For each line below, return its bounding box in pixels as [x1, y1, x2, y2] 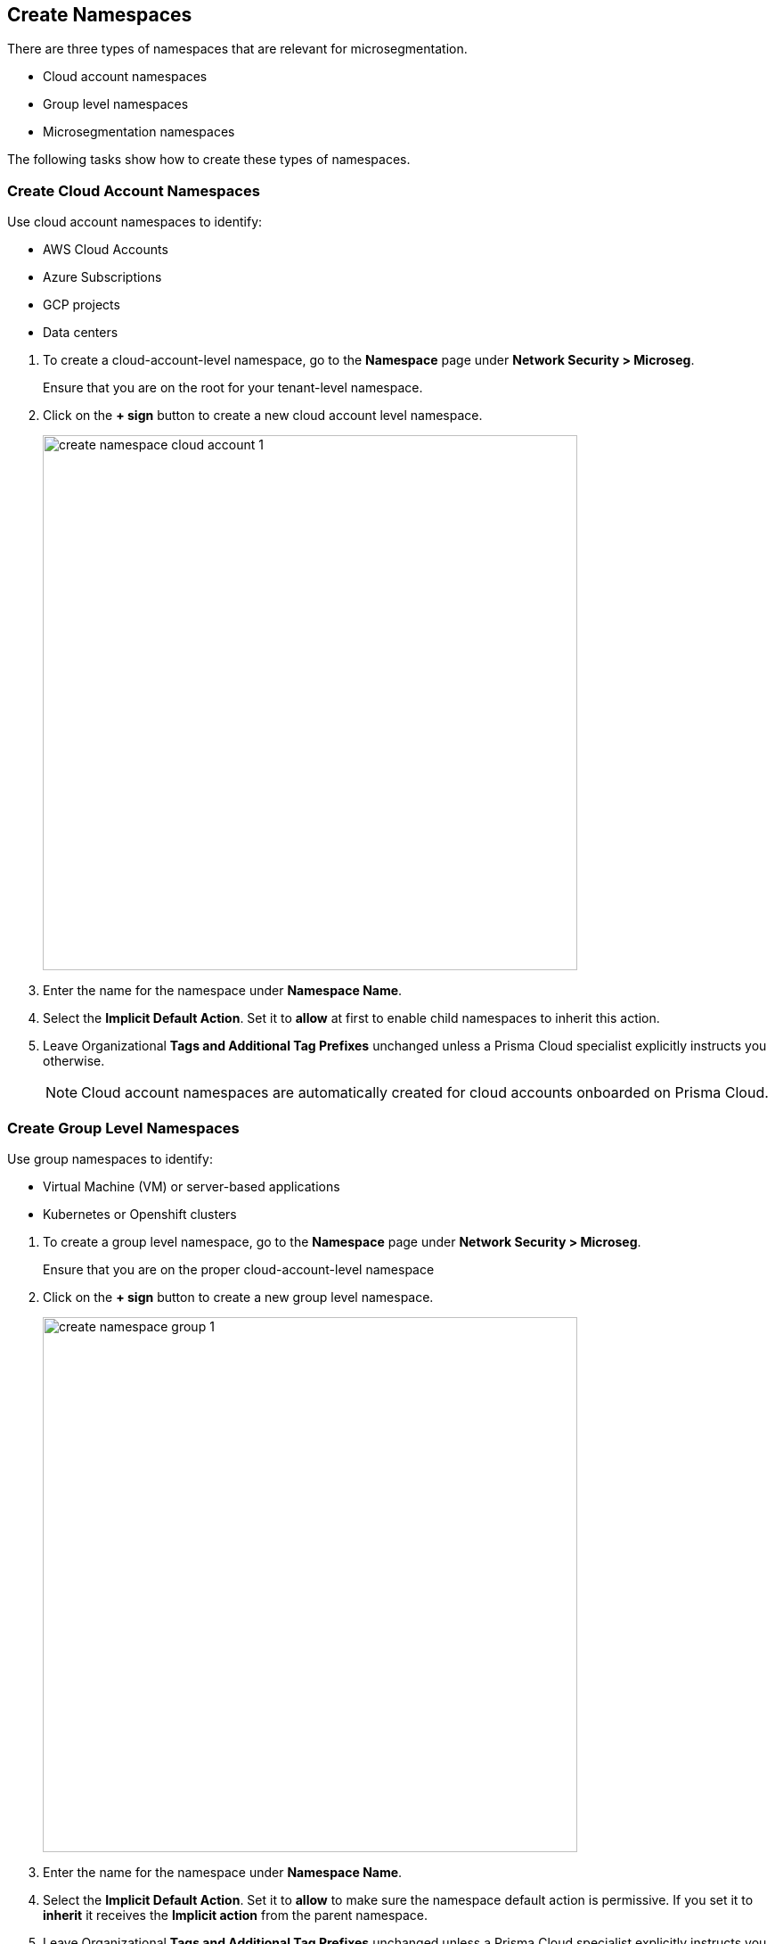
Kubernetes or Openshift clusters [43, 1206, 237, 1222]
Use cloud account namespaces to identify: [7, 214, 263, 230]
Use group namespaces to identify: [7, 1150, 213, 1166]
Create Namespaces [7, 4, 192, 26]
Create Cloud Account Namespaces [7, 181, 260, 200]
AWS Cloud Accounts [43, 242, 168, 258]
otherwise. [43, 1053, 105, 1069]
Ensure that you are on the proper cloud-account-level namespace [43, 1261, 435, 1277]
